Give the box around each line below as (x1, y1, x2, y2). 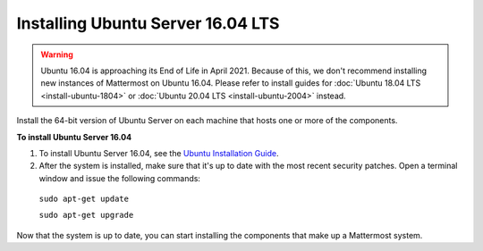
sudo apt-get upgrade (38, 210, 134, 221)
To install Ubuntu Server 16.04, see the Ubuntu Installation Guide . (38, 147, 279, 158)
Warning (40, 49, 73, 60)
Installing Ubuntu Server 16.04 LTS (16, 13, 280, 33)
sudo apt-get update (38, 194, 130, 205)
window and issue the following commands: (38, 172, 201, 183)
